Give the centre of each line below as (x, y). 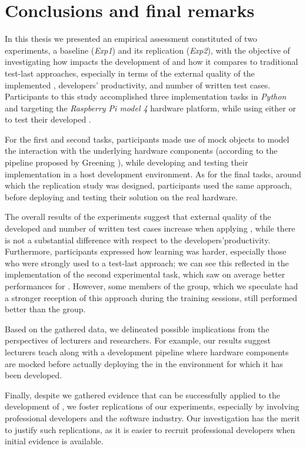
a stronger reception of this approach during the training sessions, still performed (151, 297)
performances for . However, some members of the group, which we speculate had (152, 286)
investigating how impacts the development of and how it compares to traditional (152, 62)
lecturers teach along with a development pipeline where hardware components (147, 351)
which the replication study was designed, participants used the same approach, (148, 185)
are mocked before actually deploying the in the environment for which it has (144, 363)
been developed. (34, 375)
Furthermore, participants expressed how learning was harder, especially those (146, 251)
